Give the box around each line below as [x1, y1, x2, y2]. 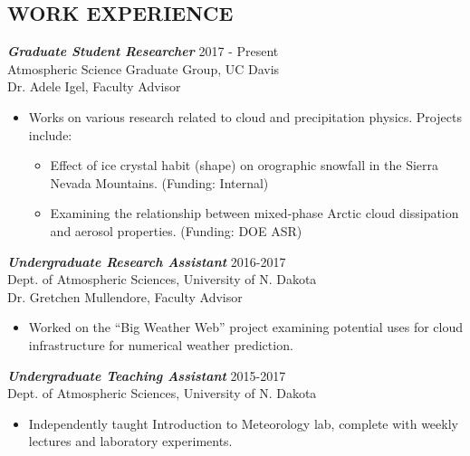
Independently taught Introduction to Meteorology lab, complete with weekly [28, 413, 458, 432]
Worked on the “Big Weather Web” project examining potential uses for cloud [28, 318, 464, 337]
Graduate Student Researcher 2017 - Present [7, 42, 279, 61]
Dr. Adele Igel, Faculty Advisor [7, 77, 181, 96]
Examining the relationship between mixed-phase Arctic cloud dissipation [50, 204, 459, 223]
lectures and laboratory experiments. [28, 432, 233, 451]
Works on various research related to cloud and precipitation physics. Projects [28, 107, 462, 126]
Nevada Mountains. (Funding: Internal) [50, 173, 269, 192]
